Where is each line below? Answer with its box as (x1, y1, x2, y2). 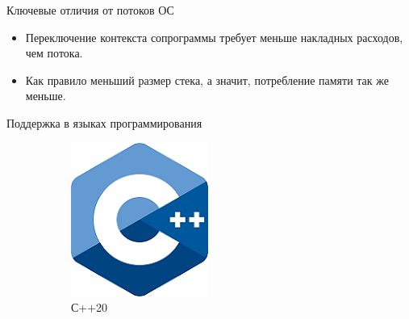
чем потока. (25, 44, 83, 61)
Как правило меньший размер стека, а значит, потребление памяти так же (25, 71, 389, 88)
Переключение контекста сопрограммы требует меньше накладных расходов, (25, 28, 403, 45)
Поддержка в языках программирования (6, 114, 202, 131)
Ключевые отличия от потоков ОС (6, 2, 174, 18)
